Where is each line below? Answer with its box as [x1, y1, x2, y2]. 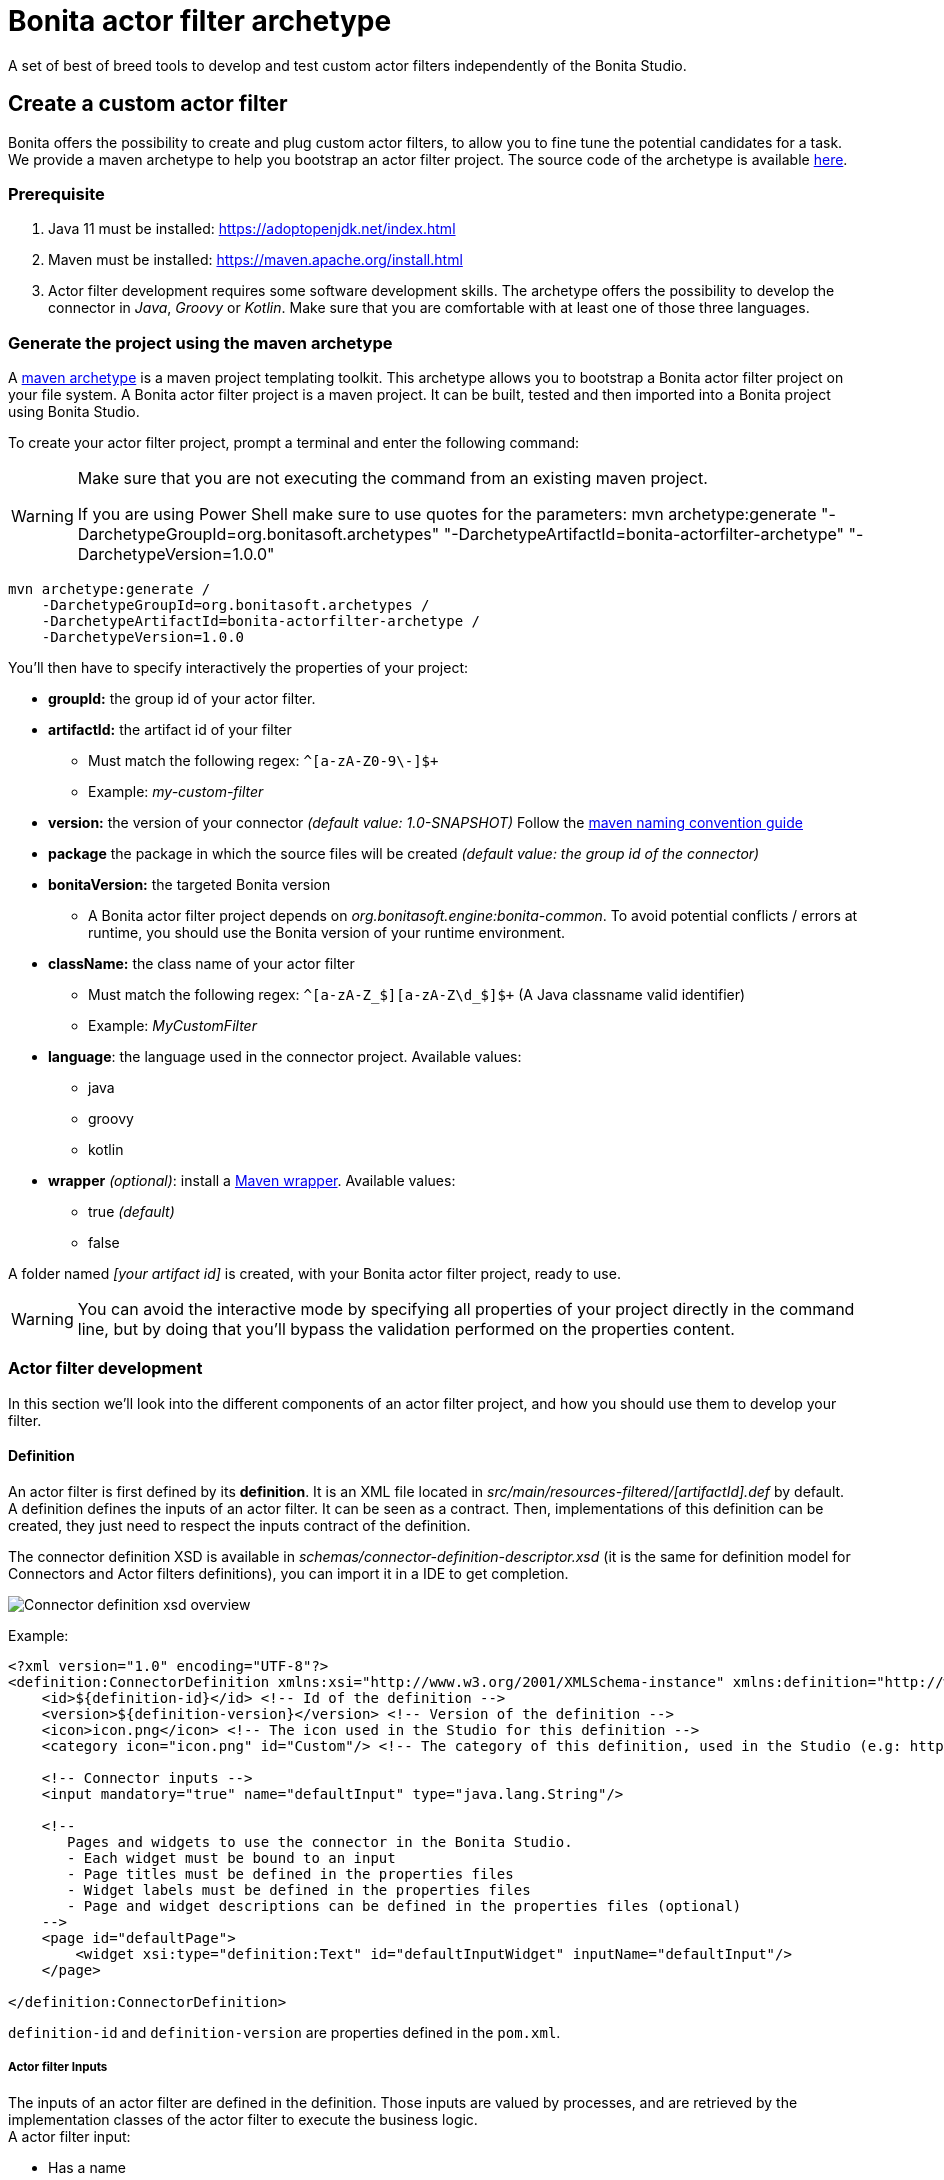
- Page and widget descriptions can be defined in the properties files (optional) [67, 1898, 742, 1915]
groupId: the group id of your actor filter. [48, 690, 316, 708]
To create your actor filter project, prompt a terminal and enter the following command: [8, 434, 580, 452]
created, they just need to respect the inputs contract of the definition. [8, 1517, 471, 1535]
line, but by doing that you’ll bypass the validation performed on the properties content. [77, 1319, 735, 1340]
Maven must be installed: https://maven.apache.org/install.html [48, 251, 463, 269]
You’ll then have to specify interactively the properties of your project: [8, 659, 468, 677]
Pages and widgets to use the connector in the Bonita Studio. [67, 1834, 573, 1851]
